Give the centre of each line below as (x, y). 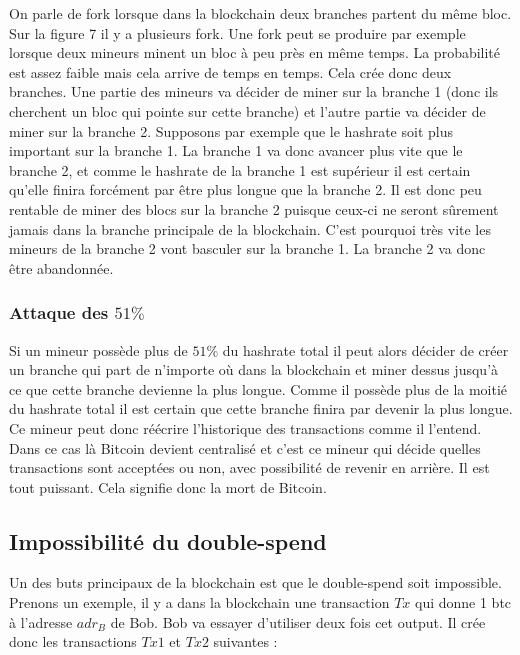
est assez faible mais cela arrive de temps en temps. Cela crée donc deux (230, 71)
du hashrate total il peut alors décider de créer (365, 349)
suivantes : (245, 641)
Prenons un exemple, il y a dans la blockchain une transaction (199, 602)
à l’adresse (41, 621)
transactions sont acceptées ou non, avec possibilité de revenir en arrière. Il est (249, 467)
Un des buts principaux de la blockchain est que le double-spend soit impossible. (255, 582)
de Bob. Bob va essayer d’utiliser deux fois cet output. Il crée (298, 621)
